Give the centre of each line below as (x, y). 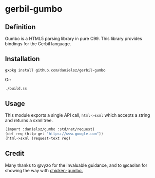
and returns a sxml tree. (29, 121)
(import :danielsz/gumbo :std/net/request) (50, 129)
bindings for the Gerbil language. (38, 44)
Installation (22, 59)
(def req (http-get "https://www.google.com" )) (54, 134)
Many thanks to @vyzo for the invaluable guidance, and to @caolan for (76, 165)
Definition (20, 27)
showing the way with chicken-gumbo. (44, 170)
